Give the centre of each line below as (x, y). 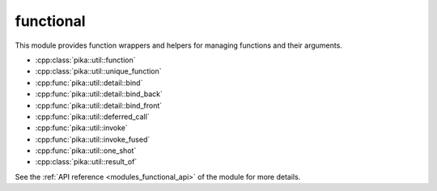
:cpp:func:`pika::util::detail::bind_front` (99, 105)
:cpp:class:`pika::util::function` (85, 60)
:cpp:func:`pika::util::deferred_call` (92, 117)
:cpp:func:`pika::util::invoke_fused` (93, 139)
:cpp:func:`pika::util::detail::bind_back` (99, 94)
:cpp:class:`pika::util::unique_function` (98, 71)
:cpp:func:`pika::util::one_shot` (86, 151)
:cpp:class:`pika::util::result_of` (86, 162)
